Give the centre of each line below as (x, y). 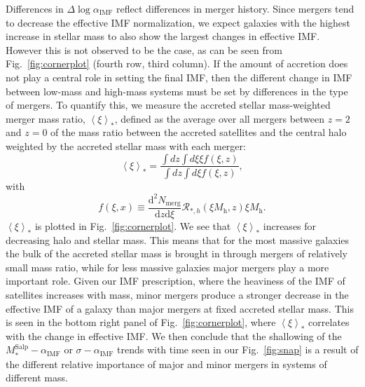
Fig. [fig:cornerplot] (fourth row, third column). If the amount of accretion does (177, 63)
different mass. (37, 378)
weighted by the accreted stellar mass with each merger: (126, 145)
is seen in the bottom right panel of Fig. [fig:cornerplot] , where (141, 322)
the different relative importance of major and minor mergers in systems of (166, 364)
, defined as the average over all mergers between (220, 118)
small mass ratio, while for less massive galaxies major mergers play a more (167, 267)
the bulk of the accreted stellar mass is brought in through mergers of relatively (177, 253)
